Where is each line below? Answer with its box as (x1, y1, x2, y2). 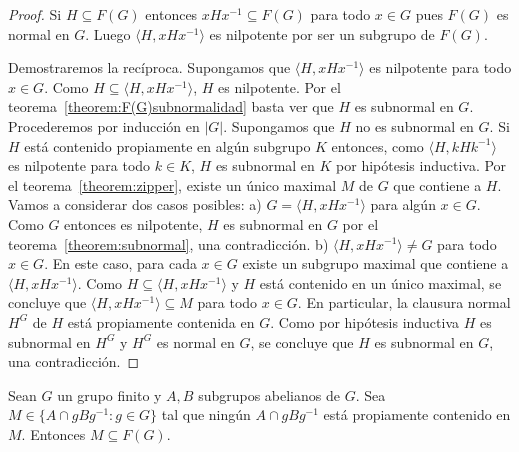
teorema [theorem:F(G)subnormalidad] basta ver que (8, 96, 334, 117)
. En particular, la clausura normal (297, 292, 511, 313)
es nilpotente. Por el (218, 76, 341, 97)
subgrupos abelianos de (198, 384, 340, 405)
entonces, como (331, 135, 424, 156)
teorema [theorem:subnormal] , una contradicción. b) (8, 233, 329, 254)
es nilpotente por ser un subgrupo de (209, 23, 435, 44)
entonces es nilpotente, (64, 213, 203, 234)
